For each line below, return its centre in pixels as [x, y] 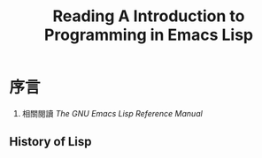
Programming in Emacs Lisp [149, 35]
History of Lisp [50, 142]
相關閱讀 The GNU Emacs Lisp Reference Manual [112, 113]
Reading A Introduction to [149, 16]
